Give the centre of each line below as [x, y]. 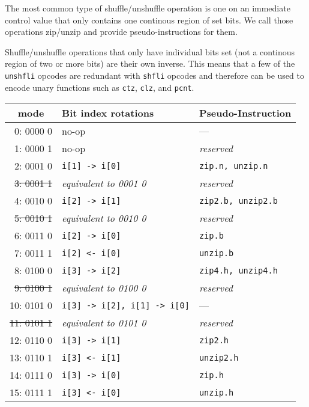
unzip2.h [219, 357]
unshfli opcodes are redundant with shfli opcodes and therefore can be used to [154, 75]
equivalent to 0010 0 [104, 218]
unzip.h [216, 392]
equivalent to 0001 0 [104, 183]
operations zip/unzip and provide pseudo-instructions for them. [121, 32]
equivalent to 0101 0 [104, 323]
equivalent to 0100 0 [104, 288]
